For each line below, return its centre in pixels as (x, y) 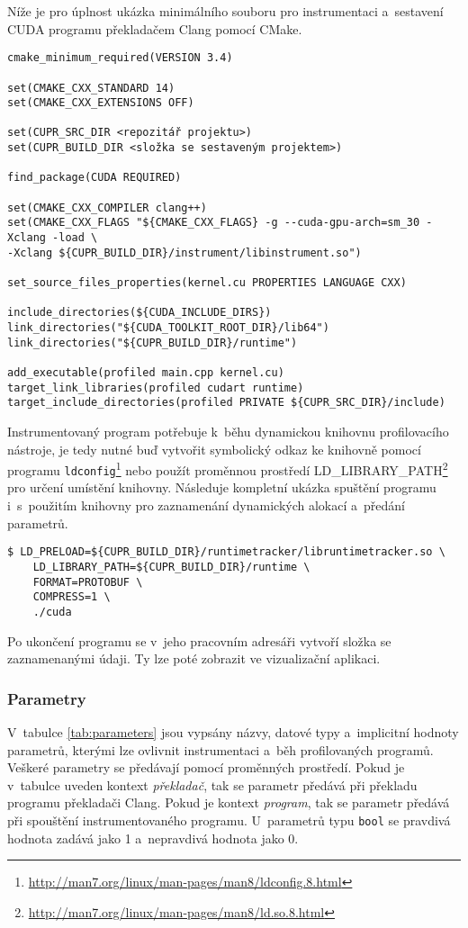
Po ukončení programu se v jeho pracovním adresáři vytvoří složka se (199, 640)
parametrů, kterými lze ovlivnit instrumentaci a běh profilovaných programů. (220, 749)
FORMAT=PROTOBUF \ (88, 582)
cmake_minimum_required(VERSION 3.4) (120, 58)
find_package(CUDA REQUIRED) (94, 178)
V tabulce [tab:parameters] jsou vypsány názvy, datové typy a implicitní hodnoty (233, 731)
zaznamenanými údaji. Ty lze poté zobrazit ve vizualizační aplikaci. (194, 658)
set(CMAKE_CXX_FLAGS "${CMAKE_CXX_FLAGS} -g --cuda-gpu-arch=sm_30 (214, 223)
